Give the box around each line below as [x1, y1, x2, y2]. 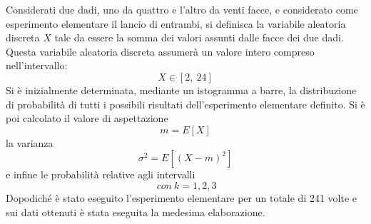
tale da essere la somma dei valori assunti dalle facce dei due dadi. [54, 30, 344, 45]
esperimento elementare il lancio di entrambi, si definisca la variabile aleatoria [6, 16, 346, 31]
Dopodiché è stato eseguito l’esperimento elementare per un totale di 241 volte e [6, 190, 357, 205]
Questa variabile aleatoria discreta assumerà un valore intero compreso [6, 44, 315, 58]
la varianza [6, 135, 54, 150]
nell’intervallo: [6, 58, 68, 73]
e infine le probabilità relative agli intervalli [6, 167, 195, 182]
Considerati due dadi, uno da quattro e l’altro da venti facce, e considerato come [6, 2, 358, 16]
